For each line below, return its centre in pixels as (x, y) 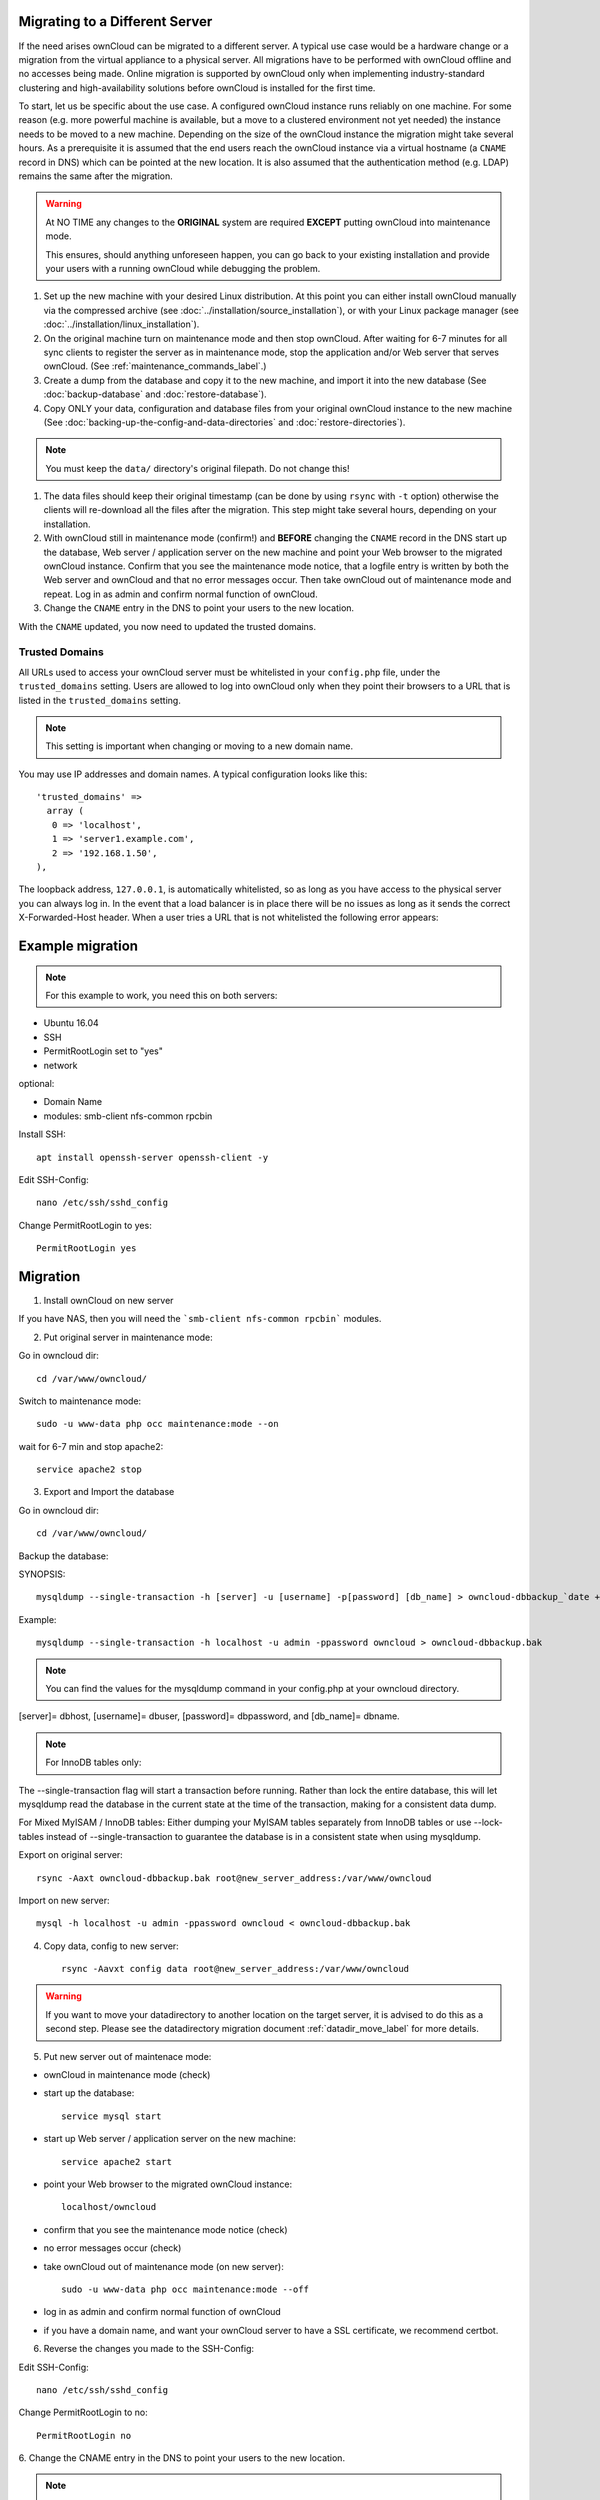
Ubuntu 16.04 (71, 1023)
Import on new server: (64, 1900)
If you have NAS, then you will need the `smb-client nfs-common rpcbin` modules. (200, 1319)
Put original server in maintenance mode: (128, 1337)
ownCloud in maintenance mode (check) (127, 2075)
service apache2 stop (89, 1469)
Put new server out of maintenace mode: (127, 2056)
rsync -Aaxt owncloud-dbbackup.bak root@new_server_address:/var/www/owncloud (234, 1878)
